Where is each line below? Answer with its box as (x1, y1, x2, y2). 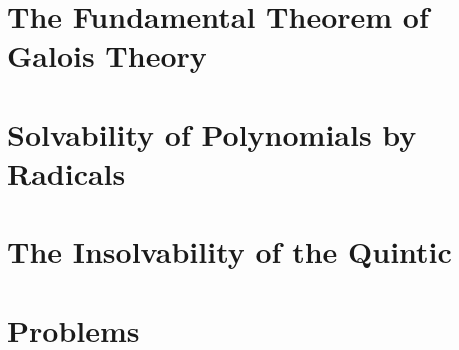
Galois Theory (7, 35, 207, 76)
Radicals (7, 152, 126, 193)
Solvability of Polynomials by (7, 113, 417, 154)
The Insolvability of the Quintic (7, 231, 452, 272)
